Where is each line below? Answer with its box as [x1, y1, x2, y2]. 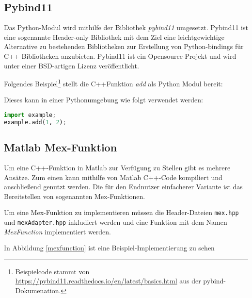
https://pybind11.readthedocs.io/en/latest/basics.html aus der [15, 276, 201, 286]
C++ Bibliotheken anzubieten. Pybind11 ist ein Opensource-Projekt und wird [4, 50, 236, 61]
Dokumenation [15, 285, 59, 296]
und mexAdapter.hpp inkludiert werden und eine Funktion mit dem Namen [4, 217, 227, 227]
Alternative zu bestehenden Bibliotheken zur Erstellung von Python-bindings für [4, 41, 244, 51]
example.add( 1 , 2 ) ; [4, 118, 66, 126]
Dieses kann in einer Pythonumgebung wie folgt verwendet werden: [4, 95, 203, 105]
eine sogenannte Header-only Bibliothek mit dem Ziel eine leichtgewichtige [4, 32, 224, 42]
